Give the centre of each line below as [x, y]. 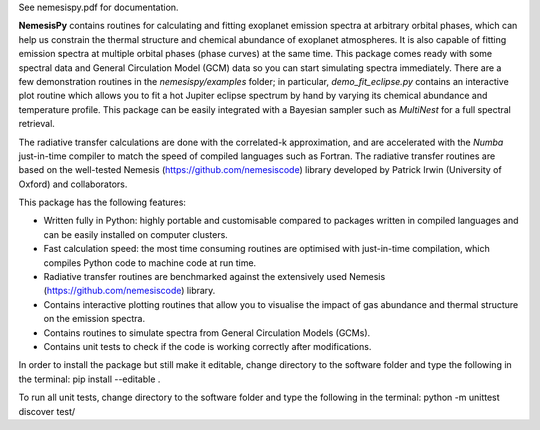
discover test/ [47, 411]
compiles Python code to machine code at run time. [150, 262]
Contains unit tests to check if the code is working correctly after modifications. [207, 346]
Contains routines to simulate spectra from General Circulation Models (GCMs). [207, 332]
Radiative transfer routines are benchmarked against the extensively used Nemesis [214, 277]
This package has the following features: [102, 202]
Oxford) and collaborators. [73, 184]
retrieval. [36, 124]
